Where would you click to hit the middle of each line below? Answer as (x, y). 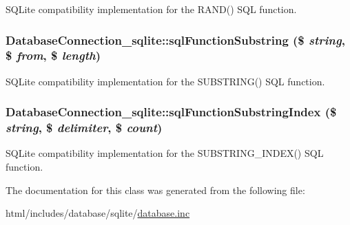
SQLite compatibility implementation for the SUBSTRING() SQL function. (165, 81)
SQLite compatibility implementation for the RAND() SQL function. (151, 9)
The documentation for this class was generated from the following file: (155, 190)
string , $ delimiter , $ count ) (84, 128)
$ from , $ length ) (53, 55)
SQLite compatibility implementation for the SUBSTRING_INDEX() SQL (165, 153)
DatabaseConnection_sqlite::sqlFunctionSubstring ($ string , (175, 40)
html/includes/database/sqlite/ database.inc (98, 213)
